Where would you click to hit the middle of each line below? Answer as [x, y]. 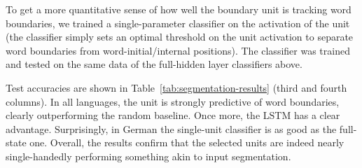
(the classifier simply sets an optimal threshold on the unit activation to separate [180, 37]
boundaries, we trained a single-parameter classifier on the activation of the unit [178, 23]
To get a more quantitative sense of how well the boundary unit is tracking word [179, 9]
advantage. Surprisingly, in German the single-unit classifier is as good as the [171, 128]
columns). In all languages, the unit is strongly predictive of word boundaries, [173, 101]
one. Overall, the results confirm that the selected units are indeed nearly [187, 142]
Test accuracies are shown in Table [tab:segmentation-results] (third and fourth [176, 87]
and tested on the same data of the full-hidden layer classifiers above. [154, 64]
